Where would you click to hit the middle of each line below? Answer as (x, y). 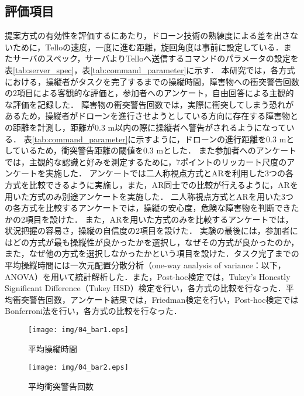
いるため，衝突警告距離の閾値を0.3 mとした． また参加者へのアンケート (159, 150)
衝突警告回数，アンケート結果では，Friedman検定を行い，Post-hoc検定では (156, 299)
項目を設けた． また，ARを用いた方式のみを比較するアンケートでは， (159, 219)
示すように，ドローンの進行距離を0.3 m (211, 139)
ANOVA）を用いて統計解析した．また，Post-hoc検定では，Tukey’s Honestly (148, 276)
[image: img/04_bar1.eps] (78, 330)
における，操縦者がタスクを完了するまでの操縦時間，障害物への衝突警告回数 (152, 81)
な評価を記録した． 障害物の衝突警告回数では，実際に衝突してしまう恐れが (149, 104)
